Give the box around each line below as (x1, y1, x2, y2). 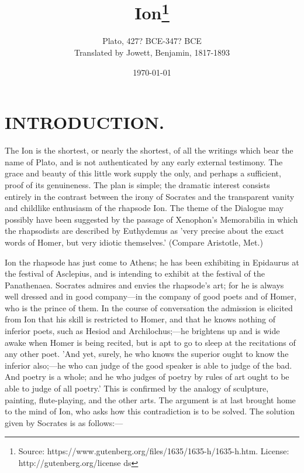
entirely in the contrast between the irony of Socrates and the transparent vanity (5, 190, 295, 202)
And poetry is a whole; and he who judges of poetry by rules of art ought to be (5, 370, 289, 383)
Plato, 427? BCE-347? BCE (102, 35, 202, 47)
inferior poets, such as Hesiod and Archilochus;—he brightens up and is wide (5, 325, 280, 337)
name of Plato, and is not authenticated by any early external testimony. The (5, 155, 283, 168)
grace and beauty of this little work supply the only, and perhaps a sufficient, (5, 167, 281, 179)
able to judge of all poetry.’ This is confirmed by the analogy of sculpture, (5, 382, 269, 394)
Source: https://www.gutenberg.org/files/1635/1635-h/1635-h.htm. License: (18, 445, 289, 457)
